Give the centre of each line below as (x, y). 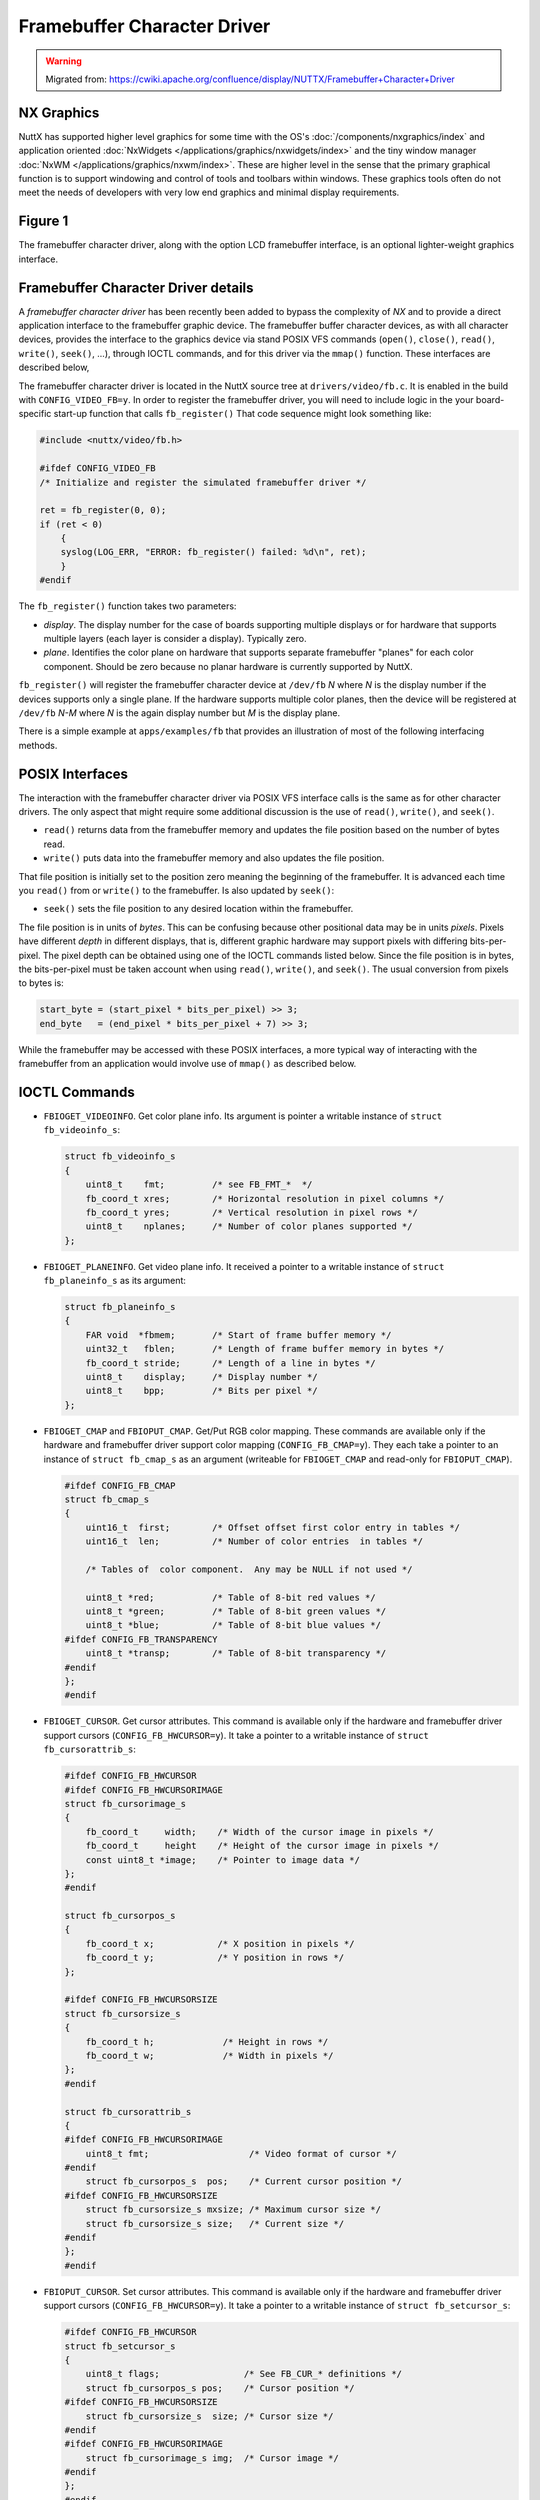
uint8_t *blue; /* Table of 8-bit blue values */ (233, 1625)
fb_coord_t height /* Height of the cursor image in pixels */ (262, 1846)
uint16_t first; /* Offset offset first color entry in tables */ (272, 1527)
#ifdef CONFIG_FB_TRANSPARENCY (141, 1639)
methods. (38, 745)
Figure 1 (43, 221)
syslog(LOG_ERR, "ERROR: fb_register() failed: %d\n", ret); (213, 552)
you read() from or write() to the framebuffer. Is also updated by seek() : (176, 890)
